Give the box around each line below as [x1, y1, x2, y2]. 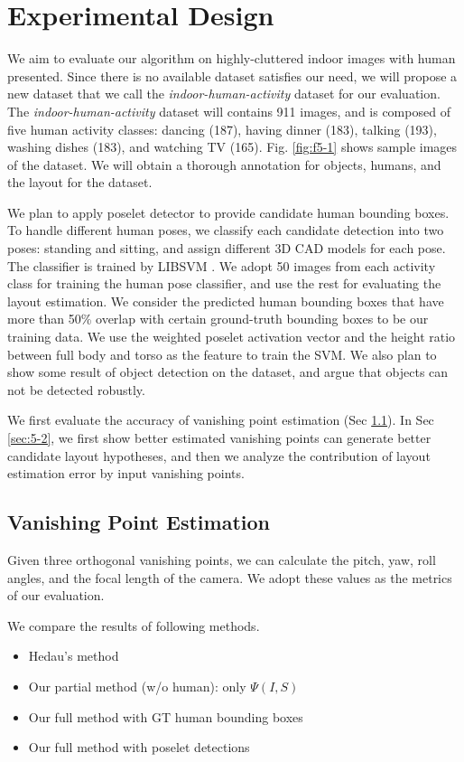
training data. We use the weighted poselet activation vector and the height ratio [7, 327, 456, 346]
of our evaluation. [7, 586, 105, 605]
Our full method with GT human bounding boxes [28, 707, 303, 726]
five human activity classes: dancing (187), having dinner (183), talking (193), [7, 119, 437, 138]
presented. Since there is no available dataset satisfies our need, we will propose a [7, 66, 458, 85]
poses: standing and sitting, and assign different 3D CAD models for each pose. [7, 239, 446, 258]
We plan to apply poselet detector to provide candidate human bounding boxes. [7, 202, 450, 221]
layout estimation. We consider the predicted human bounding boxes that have [7, 291, 444, 310]
